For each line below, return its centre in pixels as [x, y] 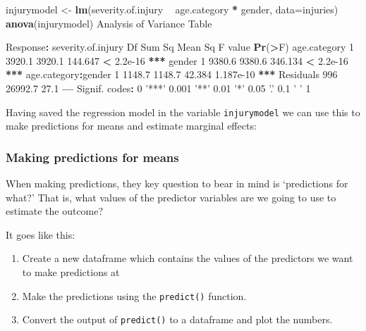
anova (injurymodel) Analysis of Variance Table [109, 23]
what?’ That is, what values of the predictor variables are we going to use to [171, 197]
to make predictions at [71, 272]
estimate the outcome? [55, 211]
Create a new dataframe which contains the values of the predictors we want [188, 258]
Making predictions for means [92, 157]
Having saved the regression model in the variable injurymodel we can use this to [183, 112]
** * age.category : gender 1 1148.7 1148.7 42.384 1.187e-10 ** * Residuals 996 [172, 74]
